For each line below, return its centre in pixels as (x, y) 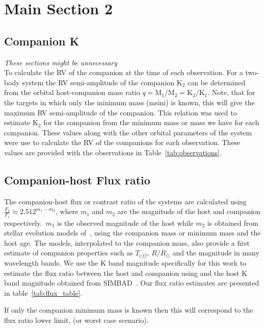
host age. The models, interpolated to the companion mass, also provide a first (127, 242)
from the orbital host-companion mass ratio (72, 92)
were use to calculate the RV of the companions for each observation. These (122, 142)
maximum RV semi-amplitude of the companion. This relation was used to (121, 112)
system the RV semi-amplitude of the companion (98, 82)
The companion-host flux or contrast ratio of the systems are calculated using (125, 201)
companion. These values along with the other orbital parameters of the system (128, 132)
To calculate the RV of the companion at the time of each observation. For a (124, 72)
